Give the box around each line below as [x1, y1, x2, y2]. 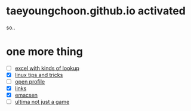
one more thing [6, 45, 84, 58]
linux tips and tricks [14, 71, 63, 78]
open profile [14, 78, 45, 85]
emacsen [14, 91, 38, 99]
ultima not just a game [14, 98, 70, 106]
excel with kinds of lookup [14, 64, 79, 72]
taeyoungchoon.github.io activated [6, 4, 186, 18]
